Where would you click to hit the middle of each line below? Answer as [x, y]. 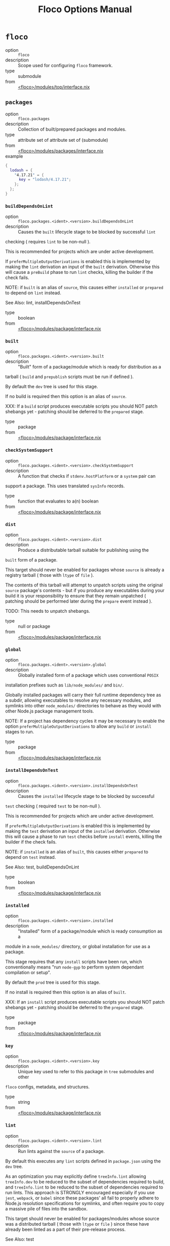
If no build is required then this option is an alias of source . [66, 396]
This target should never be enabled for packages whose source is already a [85, 570]
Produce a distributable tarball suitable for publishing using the [83, 550]
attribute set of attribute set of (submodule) [63, 140]
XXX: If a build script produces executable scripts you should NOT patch [81, 406]
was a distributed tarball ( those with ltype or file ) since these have [77, 1224]
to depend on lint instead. [33, 293]
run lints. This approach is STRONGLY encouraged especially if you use [80, 1192]
